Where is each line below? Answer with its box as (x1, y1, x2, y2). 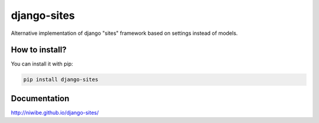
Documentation (11, 93, 70, 103)
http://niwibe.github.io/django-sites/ (11, 109, 99, 116)
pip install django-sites (23, 76, 99, 83)
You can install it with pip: (11, 60, 73, 67)
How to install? (11, 45, 67, 55)
